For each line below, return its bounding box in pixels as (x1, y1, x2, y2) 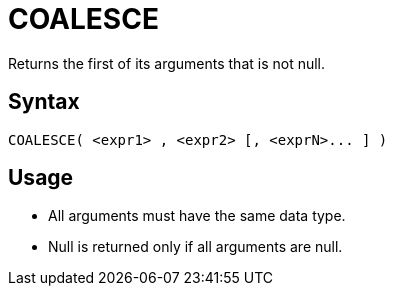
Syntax (8, 89, 80, 115)
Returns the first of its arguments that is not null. (8, 54, 326, 72)
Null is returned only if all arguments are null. (48, 238, 343, 256)
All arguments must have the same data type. (48, 207, 346, 225)
